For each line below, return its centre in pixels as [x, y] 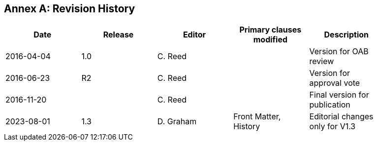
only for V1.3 [332, 127]
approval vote [335, 83]
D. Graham [177, 122]
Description [346, 35]
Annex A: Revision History [70, 9]
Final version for [339, 95]
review [322, 61]
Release [118, 35]
